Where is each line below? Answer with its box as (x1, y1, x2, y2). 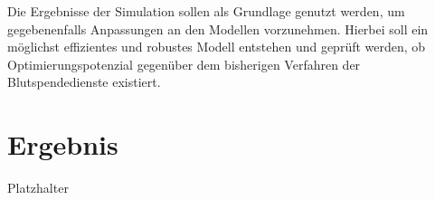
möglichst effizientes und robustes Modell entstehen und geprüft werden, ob (7, 37, 426, 56)
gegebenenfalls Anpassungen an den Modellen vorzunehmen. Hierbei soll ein (7, 19, 429, 38)
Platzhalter (7, 178, 69, 197)
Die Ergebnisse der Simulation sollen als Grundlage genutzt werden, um (7, 2, 405, 20)
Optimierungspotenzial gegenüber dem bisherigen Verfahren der (7, 54, 361, 73)
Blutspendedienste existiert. (7, 72, 161, 91)
